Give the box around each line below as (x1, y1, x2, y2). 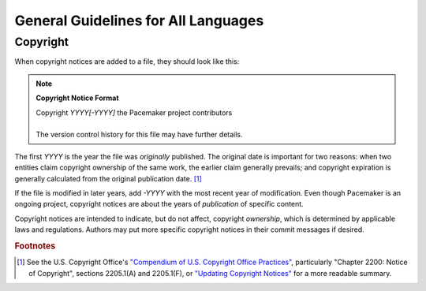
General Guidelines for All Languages (14, 12, 264, 29)
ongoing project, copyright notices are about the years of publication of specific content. (14, 200, 304, 209)
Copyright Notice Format (35, 93, 119, 103)
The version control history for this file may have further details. (35, 130, 244, 140)
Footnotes (14, 241, 56, 252)
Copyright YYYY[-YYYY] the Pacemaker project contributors (35, 107, 233, 118)
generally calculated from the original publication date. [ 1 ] (14, 173, 203, 183)
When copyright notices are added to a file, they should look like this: (14, 57, 240, 66)
